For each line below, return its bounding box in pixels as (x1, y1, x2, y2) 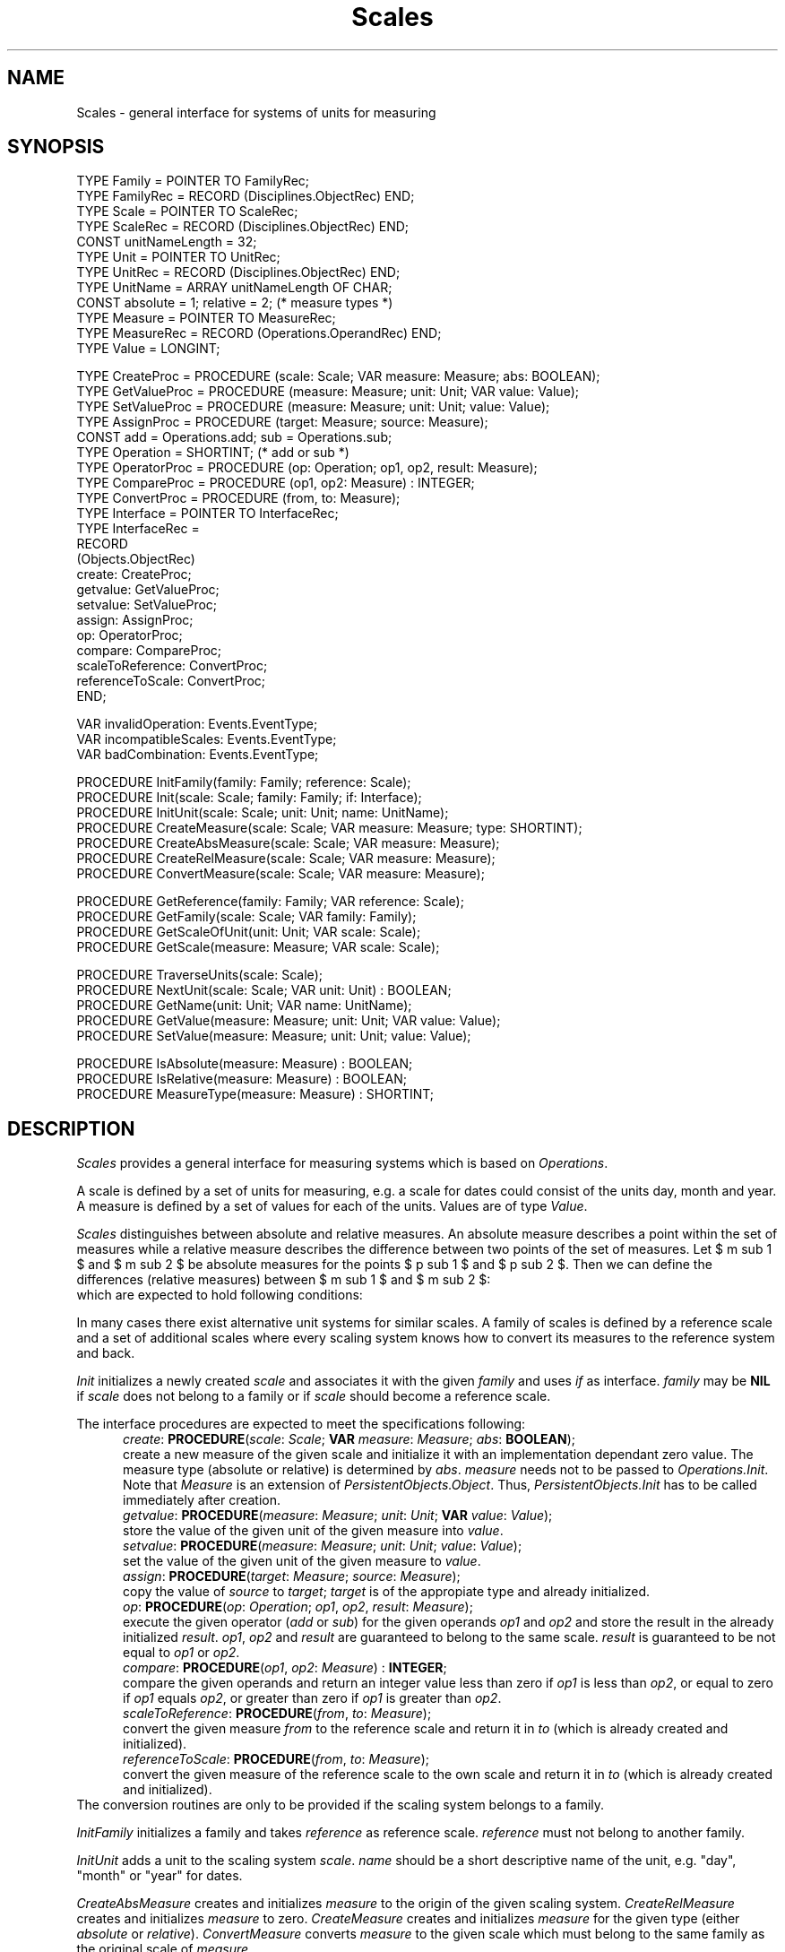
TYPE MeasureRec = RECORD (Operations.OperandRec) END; (76, 325, 442, 341)
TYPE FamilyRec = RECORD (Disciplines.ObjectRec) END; (76, 188, 415, 204)
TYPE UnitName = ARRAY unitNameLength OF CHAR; (76, 280, 392, 296)
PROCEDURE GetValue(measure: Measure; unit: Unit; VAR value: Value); (76, 1013, 501, 1029)
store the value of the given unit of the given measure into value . (123, 1523, 504, 1539)
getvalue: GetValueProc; (76, 582, 220, 598)
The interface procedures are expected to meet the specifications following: (76, 1416, 526, 1432)
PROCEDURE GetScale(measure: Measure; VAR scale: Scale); (76, 939, 440, 955)
